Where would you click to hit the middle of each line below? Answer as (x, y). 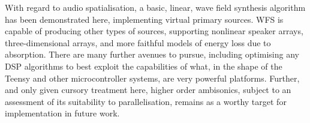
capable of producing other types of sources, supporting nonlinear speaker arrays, (154, 31)
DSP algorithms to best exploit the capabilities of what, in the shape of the (144, 66)
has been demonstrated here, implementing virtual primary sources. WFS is (144, 19)
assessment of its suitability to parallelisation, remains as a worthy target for (146, 101)
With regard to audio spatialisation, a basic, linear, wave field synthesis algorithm (155, 7)
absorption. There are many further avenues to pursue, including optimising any (152, 54)
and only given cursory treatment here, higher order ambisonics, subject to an (148, 90)
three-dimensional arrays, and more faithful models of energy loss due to (138, 42)
